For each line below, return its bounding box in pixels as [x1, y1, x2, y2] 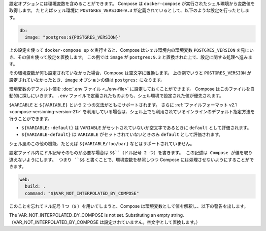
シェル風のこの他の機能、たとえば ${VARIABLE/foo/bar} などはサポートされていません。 [9, 140, 195, 146]
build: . [25, 184, 46, 189]
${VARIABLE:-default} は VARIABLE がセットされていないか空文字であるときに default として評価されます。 [21, 125, 252, 131]
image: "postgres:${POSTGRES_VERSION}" [25, 34, 121, 40]
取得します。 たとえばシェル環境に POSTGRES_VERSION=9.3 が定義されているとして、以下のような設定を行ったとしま [9, 7, 250, 13]
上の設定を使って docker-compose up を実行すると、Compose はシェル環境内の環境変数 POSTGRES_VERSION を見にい [9, 47, 254, 53]
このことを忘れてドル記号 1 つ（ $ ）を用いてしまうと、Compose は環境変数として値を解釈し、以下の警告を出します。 [9, 203, 249, 209]
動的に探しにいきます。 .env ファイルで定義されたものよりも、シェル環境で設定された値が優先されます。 [9, 93, 224, 99]
